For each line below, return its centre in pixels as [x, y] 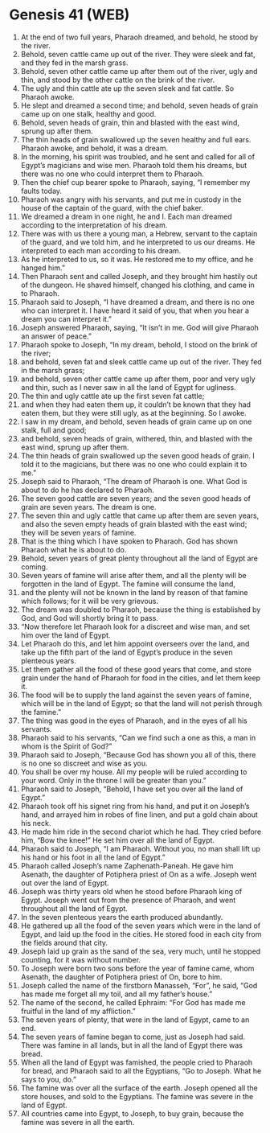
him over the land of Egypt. [65, 635]
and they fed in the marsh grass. [74, 63]
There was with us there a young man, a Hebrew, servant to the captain [139, 233]
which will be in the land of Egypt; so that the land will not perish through [141, 703]
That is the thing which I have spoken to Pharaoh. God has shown [129, 541]
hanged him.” [43, 268]
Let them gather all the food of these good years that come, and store [136, 669]
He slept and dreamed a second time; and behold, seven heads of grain [139, 105]
